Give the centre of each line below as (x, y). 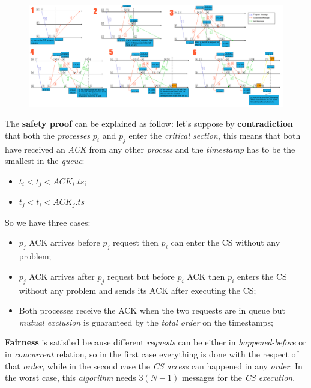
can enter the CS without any (225, 242)
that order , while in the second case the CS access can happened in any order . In (154, 365)
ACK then (206, 276)
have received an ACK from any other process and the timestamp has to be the (150, 149)
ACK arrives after (62, 276)
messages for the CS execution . (238, 377)
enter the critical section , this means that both (215, 135)
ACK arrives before (65, 242)
